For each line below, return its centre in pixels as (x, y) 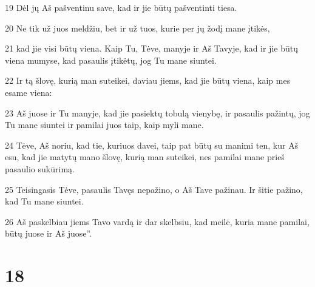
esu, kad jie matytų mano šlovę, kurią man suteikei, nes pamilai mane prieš (145, 157)
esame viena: (29, 92)
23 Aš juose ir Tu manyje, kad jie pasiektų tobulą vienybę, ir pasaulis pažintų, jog (157, 113)
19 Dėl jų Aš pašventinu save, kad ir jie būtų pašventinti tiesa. (121, 7)
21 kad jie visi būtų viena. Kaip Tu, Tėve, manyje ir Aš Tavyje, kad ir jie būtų (151, 48)
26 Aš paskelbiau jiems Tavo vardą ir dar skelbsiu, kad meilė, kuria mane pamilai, (157, 221)
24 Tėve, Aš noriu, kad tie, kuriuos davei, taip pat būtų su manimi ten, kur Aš (152, 145)
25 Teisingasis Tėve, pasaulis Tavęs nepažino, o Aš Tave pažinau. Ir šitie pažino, (154, 189)
